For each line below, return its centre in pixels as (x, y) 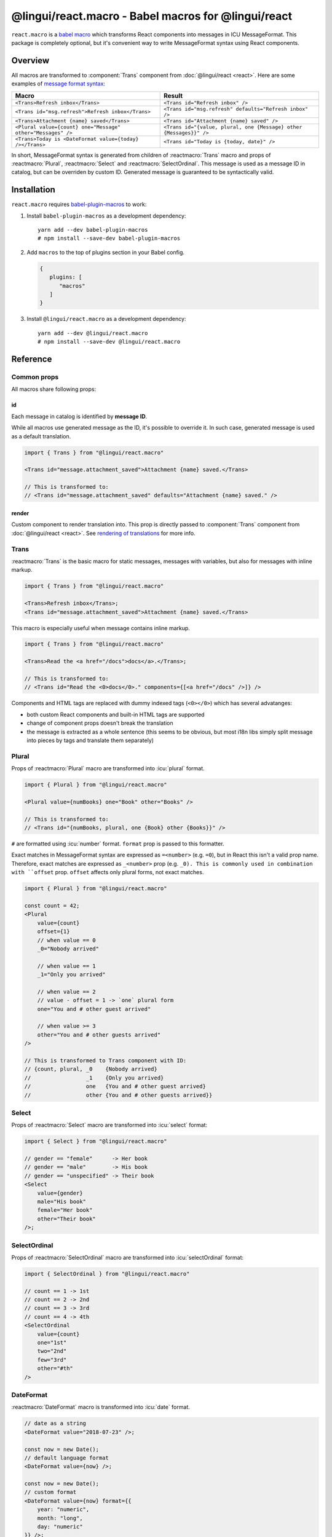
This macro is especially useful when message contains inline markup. (101, 628)
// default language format (66, 1458)
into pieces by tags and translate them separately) (90, 740)
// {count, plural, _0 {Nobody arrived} (91, 1069)
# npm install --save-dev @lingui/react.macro (109, 342)
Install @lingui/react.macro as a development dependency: (106, 319)
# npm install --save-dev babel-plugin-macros (109, 239)
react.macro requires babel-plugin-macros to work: (79, 204)
